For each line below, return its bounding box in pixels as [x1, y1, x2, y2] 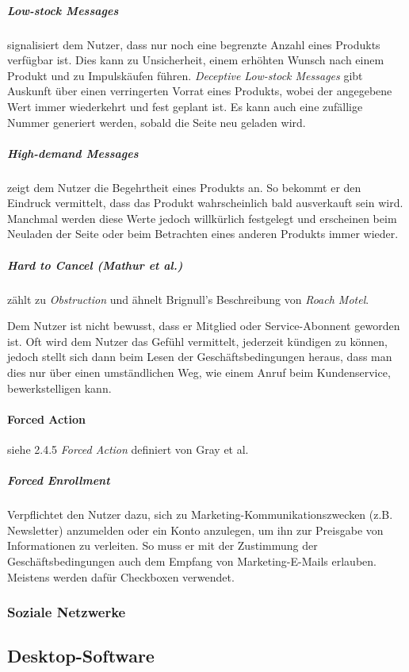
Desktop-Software [7, 643, 155, 668]
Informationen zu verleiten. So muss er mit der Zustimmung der [7, 537, 318, 554]
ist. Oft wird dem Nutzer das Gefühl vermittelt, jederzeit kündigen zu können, [7, 332, 388, 349]
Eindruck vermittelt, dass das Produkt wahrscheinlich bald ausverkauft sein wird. [7, 194, 403, 211]
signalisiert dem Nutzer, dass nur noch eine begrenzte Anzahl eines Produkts [7, 36, 380, 52]
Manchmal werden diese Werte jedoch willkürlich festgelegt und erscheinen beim [7, 209, 397, 226]
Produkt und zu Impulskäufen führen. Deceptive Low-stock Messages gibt [7, 67, 363, 83]
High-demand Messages [7, 144, 139, 161]
